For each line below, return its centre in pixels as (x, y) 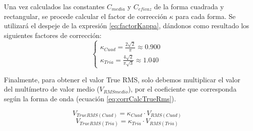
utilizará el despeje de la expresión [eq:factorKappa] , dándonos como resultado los (127, 26)
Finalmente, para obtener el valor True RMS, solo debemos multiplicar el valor (122, 79)
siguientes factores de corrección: (53, 35)
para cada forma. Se (206, 16)
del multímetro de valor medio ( (52, 89)
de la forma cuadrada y (189, 6)
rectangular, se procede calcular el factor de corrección (86, 16)
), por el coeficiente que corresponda (182, 89)
